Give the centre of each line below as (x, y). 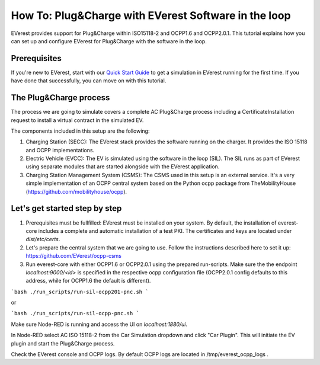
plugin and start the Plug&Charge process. (63, 343)
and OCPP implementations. (60, 150)
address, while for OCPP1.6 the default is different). (88, 281)
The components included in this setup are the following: (80, 131)
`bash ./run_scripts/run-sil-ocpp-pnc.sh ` (75, 313)
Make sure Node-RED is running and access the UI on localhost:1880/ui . (99, 324)
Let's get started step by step (66, 208)
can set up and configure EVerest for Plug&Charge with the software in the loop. (109, 41)
